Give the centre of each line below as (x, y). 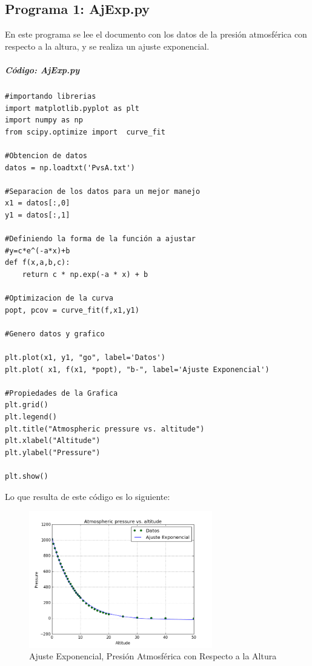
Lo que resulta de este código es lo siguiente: (88, 496)
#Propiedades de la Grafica (61, 393)
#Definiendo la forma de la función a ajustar (100, 239)
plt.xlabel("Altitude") (53, 441)
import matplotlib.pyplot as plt (72, 108)
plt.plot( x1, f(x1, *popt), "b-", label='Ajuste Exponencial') (137, 369)
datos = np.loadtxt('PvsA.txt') (70, 168)
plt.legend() (31, 417)
